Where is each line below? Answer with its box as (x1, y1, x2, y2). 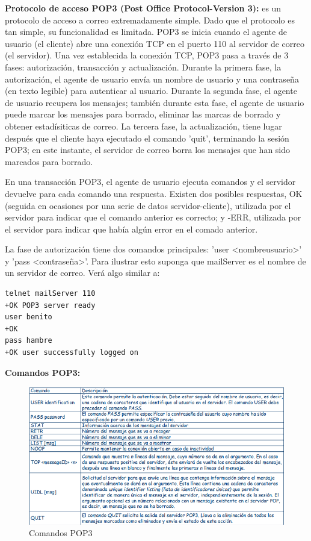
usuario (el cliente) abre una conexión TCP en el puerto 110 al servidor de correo (5, 37, 304, 49)
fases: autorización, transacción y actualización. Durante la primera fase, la (5, 60, 282, 73)
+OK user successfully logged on (5, 348, 138, 357)
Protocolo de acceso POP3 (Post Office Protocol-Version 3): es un (5, 2, 282, 14)
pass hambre (5, 336, 52, 345)
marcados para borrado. (5, 155, 93, 167)
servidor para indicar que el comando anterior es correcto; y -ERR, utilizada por (5, 211, 301, 224)
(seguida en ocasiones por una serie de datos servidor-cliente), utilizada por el (5, 199, 291, 211)
